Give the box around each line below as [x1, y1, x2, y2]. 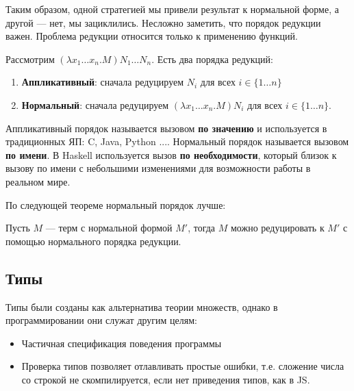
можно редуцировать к [230, 220, 325, 235]
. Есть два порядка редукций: [151, 51, 273, 66]
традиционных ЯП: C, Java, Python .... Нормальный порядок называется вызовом [5, 134, 349, 149]
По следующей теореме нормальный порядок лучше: [5, 197, 226, 212]
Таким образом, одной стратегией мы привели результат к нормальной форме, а [5, 2, 339, 16]
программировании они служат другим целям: [5, 313, 197, 327]
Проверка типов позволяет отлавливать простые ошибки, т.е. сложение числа [21, 359, 344, 373]
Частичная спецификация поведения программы [21, 336, 222, 350]
